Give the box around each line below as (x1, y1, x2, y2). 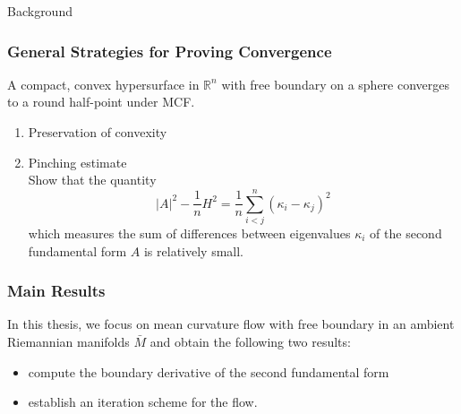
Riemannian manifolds (7, 332, 130, 350)
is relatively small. (143, 241, 243, 260)
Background (7, 2, 73, 20)
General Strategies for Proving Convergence (7, 39, 332, 62)
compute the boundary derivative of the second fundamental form (28, 362, 389, 381)
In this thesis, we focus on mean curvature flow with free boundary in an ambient (7, 315, 455, 333)
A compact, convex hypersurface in (7, 74, 200, 93)
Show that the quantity (28, 170, 157, 189)
